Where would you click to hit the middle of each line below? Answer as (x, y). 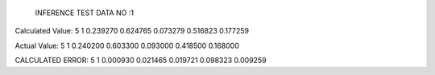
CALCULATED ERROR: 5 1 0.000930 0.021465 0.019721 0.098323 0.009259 (141, 61)
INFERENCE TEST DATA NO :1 (85, 13)
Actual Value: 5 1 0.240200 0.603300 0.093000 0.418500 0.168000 (127, 45)
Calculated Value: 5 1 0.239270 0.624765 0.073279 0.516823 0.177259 (132, 31)
